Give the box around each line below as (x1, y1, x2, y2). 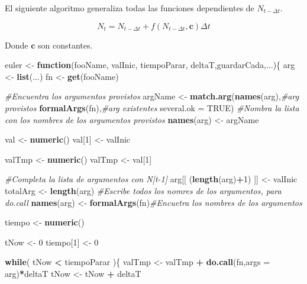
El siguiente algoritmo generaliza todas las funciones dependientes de (5, 2, 254, 14)
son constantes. (37, 38, 93, 51)
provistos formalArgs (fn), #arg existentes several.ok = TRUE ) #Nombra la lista (5, 101, 299, 114)
